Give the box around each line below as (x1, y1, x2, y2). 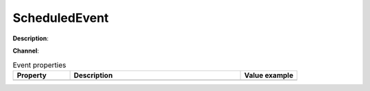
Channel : (12, 47, 39, 55)
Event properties (12, 60, 66, 70)
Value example (244, 70, 294, 80)
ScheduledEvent (12, 10, 109, 25)
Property (16, 70, 47, 80)
